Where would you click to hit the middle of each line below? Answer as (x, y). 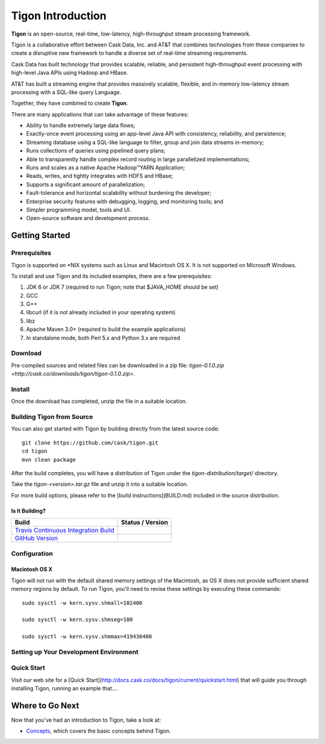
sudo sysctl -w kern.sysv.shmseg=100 (78, 620)
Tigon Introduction (59, 16)
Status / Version (145, 523)
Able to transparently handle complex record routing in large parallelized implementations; (138, 159)
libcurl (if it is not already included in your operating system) (101, 312)
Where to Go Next (45, 706)
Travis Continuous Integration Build (64, 531)
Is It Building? (29, 511)
